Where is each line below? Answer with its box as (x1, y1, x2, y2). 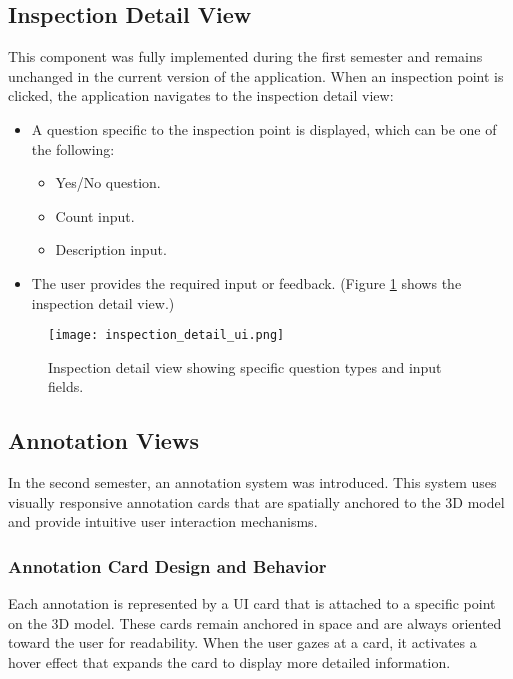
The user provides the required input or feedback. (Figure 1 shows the (31, 272, 462, 293)
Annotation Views (8, 425, 199, 456)
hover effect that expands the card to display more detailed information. (8, 651, 451, 672)
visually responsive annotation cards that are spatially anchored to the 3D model (8, 491, 505, 512)
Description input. (55, 239, 167, 260)
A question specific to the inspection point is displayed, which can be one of (31, 118, 497, 139)
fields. (48, 376, 84, 397)
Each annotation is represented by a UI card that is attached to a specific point (8, 593, 496, 614)
